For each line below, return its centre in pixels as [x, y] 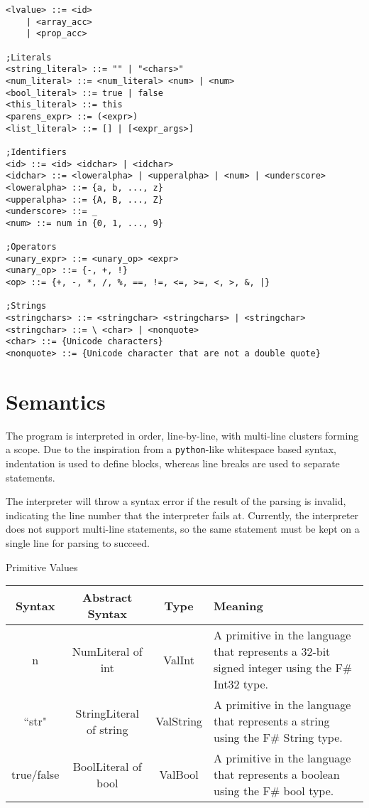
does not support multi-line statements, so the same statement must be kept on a [183, 529]
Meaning [238, 605]
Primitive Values [42, 567]
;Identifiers [36, 152]
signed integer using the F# [283, 668]
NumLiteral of [107, 652]
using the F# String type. [278, 738]
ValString [179, 721]
